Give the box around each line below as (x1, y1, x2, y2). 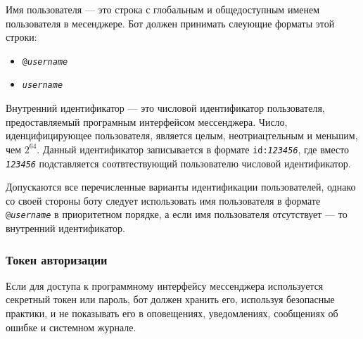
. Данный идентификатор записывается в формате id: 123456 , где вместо (37, 141, 350, 156)
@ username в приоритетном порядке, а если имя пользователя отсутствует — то (6, 207, 348, 222)
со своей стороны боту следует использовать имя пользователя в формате (6, 193, 321, 207)
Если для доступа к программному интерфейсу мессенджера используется (6, 278, 324, 293)
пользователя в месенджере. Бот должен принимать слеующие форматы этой (6, 15, 335, 30)
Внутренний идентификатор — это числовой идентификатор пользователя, (6, 101, 325, 115)
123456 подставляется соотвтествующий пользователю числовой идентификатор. (6, 155, 351, 170)
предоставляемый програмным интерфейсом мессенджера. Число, (6, 114, 288, 129)
